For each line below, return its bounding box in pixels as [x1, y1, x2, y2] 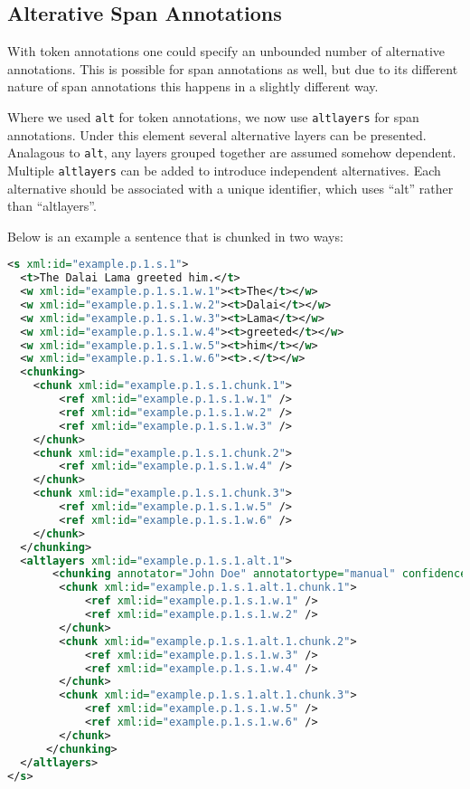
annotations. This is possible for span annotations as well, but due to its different [7, 59, 458, 78]
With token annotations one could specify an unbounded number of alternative [7, 42, 446, 61]
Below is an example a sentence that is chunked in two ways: [7, 226, 343, 245]
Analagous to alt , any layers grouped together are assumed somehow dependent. [7, 143, 456, 162]
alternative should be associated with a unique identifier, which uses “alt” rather [7, 178, 454, 197]
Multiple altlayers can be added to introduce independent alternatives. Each [7, 160, 441, 179]
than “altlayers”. [7, 196, 97, 215]
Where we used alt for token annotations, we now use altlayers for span [7, 107, 419, 126]
